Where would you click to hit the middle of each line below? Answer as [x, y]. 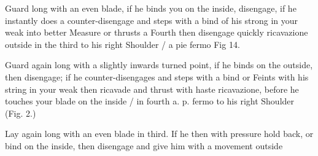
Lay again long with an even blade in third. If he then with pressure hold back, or [159, 134]
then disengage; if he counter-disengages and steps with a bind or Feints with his [157, 76]
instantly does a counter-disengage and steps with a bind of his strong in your [152, 20]
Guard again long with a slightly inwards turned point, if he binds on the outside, [159, 65]
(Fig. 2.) [21, 113]
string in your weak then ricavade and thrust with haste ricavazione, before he [152, 89]
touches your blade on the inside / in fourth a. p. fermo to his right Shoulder [150, 101]
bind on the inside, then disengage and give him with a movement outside [144, 145]
